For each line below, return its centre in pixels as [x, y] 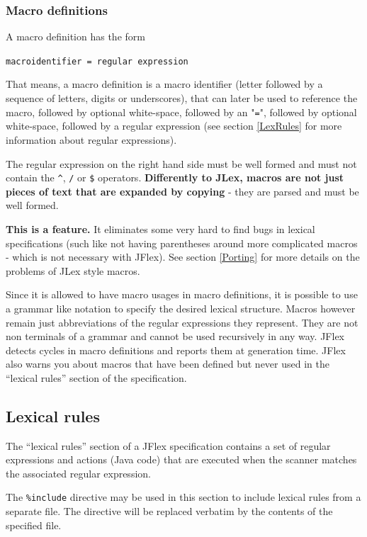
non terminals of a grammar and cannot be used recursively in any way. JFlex [175, 336]
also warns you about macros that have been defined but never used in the [168, 364]
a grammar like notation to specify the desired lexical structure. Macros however [181, 308]
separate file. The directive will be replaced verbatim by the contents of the [169, 511]
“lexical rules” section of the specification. [96, 377]
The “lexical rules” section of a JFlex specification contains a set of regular [168, 445]
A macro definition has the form [75, 36]
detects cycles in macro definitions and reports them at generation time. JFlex [176, 350]
